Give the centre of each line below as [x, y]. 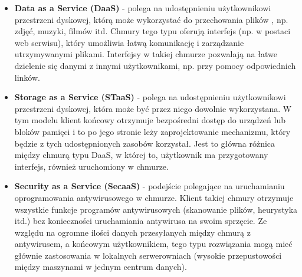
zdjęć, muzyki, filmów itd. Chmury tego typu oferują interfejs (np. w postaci [152, 31]
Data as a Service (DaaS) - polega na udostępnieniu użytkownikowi [143, 8]
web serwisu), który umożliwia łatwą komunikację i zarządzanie [129, 42]
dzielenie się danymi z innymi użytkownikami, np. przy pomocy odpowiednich [155, 65]
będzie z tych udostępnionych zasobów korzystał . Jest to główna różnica [145, 143]
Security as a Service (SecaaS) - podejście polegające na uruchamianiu [150, 186]
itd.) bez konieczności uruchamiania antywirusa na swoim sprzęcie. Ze [141, 221]
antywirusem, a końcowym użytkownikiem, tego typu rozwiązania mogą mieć [153, 244]
